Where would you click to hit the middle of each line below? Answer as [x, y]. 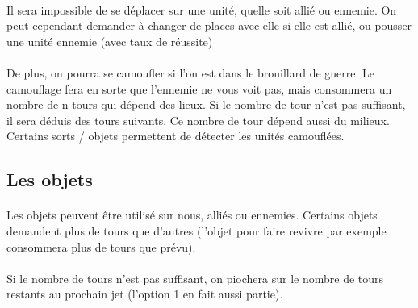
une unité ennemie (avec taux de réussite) [110, 41]
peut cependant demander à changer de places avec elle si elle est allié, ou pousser [209, 25]
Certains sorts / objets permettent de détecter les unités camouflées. [176, 136]
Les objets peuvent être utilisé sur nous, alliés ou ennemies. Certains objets [192, 215]
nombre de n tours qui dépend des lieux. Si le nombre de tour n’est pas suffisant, [206, 104]
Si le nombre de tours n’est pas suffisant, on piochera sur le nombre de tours [195, 278]
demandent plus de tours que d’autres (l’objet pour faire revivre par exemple [196, 230]
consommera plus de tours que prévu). [101, 246]
